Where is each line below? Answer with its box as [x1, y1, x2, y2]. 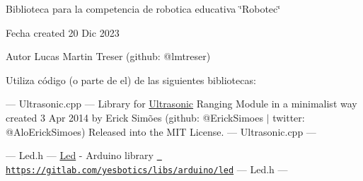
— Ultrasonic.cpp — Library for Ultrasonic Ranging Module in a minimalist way [6, 96, 357, 111]
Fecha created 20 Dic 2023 [6, 25, 120, 40]
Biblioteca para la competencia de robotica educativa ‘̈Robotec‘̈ [6, 1, 281, 16]
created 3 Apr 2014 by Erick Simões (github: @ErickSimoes [6, 110, 263, 124]
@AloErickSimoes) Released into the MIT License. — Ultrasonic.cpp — [6, 124, 316, 139]
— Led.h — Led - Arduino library [6, 148, 154, 163]
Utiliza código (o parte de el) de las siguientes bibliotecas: [6, 72, 256, 87]
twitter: [272, 110, 305, 124]
